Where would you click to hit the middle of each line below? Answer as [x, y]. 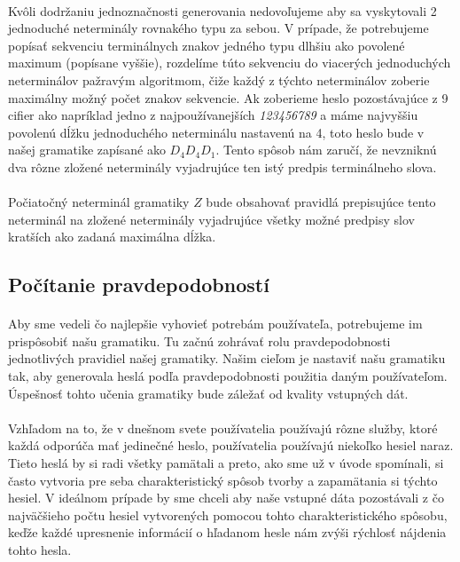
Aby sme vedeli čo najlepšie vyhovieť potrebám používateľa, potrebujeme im [215, 324]
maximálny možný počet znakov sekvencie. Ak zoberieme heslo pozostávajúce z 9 [228, 97]
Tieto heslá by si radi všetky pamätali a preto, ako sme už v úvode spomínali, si [226, 463]
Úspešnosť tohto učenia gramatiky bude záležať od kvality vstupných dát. [208, 393]
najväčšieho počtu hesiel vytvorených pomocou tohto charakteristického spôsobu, [228, 515]
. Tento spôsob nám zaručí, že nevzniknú [326, 150]
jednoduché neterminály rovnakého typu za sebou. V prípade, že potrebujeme [218, 28]
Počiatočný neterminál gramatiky [99, 202]
